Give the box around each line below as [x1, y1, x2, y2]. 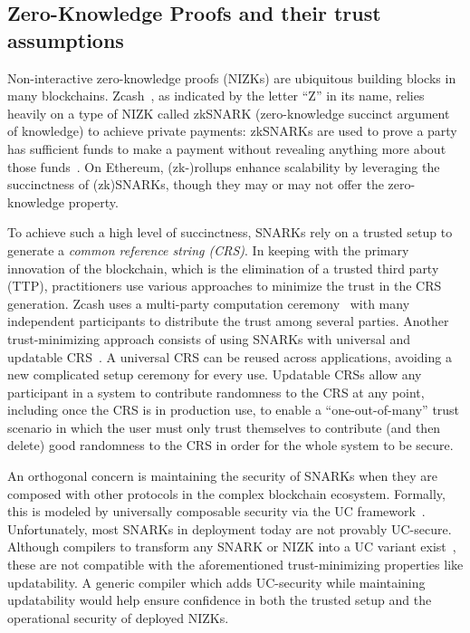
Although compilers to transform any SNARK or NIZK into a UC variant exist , [7, 537, 456, 556]
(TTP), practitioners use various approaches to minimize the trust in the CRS [7, 276, 442, 295]
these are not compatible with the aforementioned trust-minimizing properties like [7, 555, 464, 574]
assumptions [7, 25, 124, 53]
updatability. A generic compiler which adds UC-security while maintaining [7, 572, 426, 591]
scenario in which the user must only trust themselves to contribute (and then [7, 417, 441, 436]
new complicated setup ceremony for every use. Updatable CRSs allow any [7, 365, 422, 384]
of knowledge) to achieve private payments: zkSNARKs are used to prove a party [7, 121, 457, 140]
